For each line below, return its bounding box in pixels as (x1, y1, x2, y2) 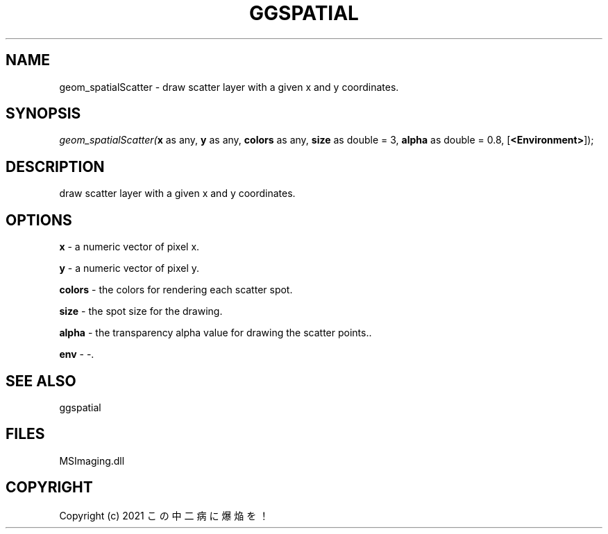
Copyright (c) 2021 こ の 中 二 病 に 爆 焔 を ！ (59, 509, 269, 522)
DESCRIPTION (6, 157, 105, 175)
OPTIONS (6, 211, 72, 229)
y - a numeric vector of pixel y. (59, 262, 200, 275)
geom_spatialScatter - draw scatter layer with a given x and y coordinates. (59, 80, 399, 93)
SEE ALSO (6, 372, 76, 390)
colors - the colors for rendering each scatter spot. (59, 284, 293, 296)
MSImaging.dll (59, 454, 125, 467)
